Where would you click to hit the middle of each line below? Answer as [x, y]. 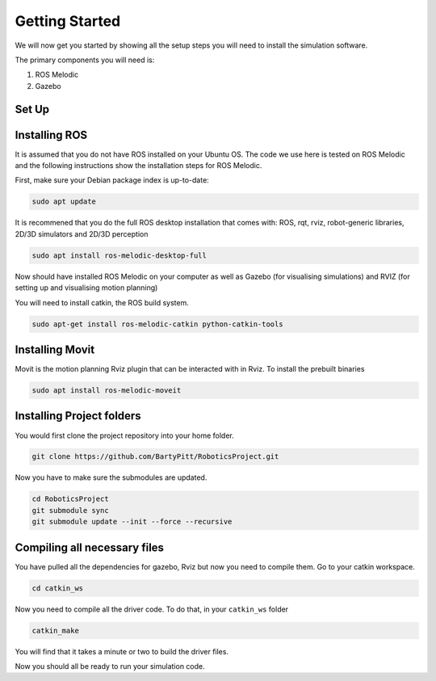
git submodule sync [70, 510]
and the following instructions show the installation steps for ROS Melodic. [138, 166]
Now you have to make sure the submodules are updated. [111, 477]
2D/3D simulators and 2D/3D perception [82, 233]
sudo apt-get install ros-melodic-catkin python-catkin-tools [157, 324]
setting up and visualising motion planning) [86, 288]
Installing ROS [51, 135]
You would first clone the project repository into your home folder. [124, 435]
